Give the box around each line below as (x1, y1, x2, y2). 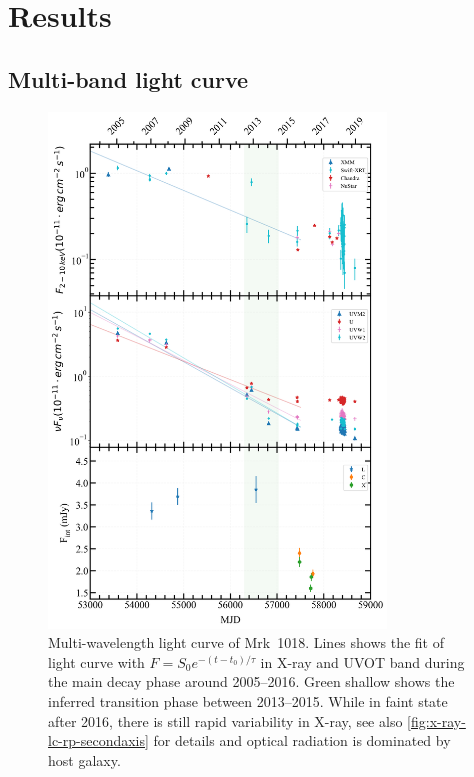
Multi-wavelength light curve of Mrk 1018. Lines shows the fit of (48, 632, 445, 653)
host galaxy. (48, 749, 121, 770)
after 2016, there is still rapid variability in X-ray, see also (48, 710, 403, 731)
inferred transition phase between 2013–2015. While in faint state (48, 691, 448, 712)
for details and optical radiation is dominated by (153, 730, 451, 751)
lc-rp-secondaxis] (48, 730, 149, 751)
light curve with (48, 651, 145, 672)
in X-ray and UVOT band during (260, 651, 465, 672)
